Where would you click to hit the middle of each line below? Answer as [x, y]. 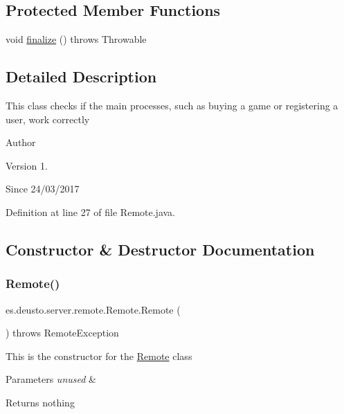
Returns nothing [40, 402]
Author [21, 142]
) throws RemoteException [62, 333]
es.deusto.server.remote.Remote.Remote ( [93, 309]
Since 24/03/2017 [43, 189]
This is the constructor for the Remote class [99, 355]
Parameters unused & [51, 379]
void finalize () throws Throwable [76, 39]
